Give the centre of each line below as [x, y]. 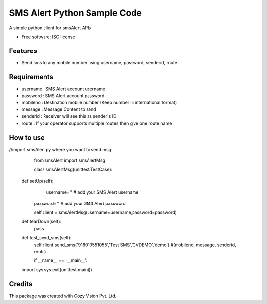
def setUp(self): [38, 181]
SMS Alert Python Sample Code [75, 13]
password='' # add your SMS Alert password [80, 203]
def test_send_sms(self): [46, 238]
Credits [21, 284]
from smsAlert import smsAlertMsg [70, 160]
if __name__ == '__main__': [61, 260]
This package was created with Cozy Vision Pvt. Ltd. [63, 296]
